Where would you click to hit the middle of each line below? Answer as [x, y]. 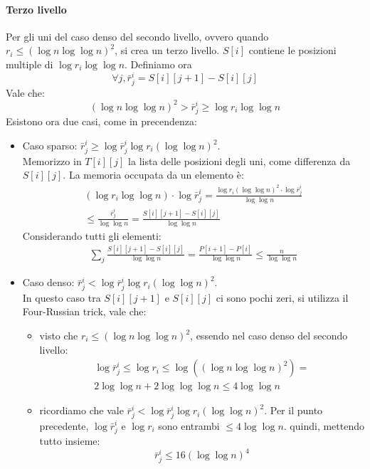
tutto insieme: [70, 441]
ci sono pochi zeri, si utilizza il [282, 297]
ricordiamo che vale [81, 410]
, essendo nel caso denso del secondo [269, 336]
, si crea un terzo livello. [167, 50]
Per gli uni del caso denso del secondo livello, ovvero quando [137, 36]
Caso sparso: [50, 146]
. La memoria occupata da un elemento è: [153, 175]
